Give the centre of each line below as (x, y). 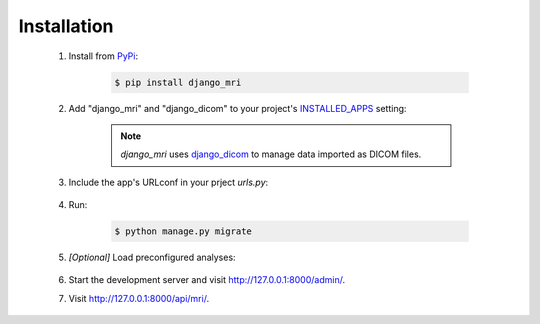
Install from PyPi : (103, 56)
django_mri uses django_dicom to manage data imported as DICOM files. (271, 154)
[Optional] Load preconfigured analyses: (152, 257)
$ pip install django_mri (178, 82)
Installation (66, 26)
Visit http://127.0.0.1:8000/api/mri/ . (139, 298)
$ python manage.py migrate (183, 231)
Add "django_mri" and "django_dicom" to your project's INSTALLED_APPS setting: (237, 108)
